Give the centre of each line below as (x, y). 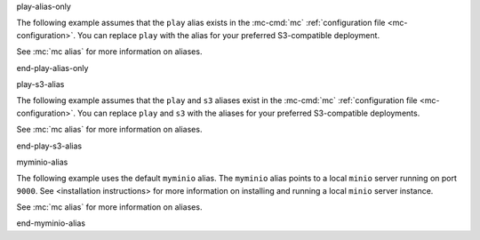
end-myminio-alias (51, 223)
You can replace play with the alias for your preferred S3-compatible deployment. (228, 35)
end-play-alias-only (52, 68)
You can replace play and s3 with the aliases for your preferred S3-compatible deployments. (248, 113)
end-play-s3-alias (49, 146)
